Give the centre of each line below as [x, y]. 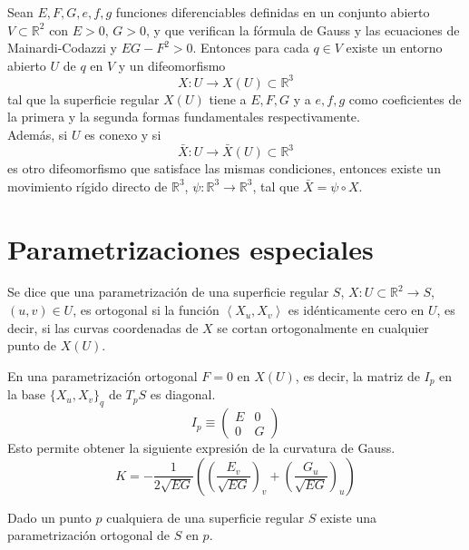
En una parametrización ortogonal [103, 375]
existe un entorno [394, 48]
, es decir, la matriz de [357, 375]
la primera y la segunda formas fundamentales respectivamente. [184, 117]
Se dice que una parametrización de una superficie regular [168, 292]
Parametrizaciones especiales [191, 248]
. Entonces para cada [251, 48]
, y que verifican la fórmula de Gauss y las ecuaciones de [303, 29]
